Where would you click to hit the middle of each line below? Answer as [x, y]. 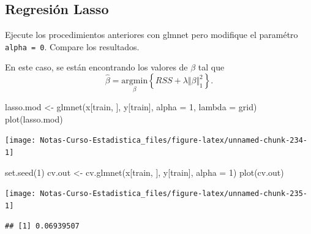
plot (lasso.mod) [34, 119]
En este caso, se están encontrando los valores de [96, 67]
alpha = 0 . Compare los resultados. [72, 46]
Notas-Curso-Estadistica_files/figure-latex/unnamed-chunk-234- [174, 141]
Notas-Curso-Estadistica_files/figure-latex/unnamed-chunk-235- [174, 194]
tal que [211, 67]
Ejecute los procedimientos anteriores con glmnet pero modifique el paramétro [152, 35]
